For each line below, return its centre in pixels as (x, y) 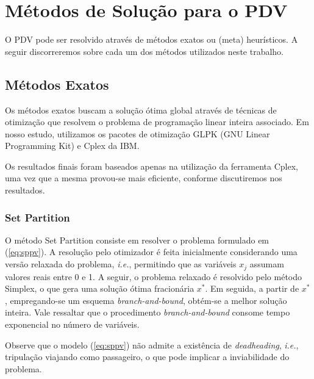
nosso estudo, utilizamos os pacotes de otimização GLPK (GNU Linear (137, 133)
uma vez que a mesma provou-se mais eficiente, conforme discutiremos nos (144, 178)
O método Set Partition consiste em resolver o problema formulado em (137, 240)
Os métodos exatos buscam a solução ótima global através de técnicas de (141, 110)
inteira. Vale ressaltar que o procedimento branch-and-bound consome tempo (148, 312)
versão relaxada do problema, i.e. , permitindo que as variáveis (121, 264)
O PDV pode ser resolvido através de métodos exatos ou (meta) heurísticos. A (152, 39)
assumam (267, 264)
